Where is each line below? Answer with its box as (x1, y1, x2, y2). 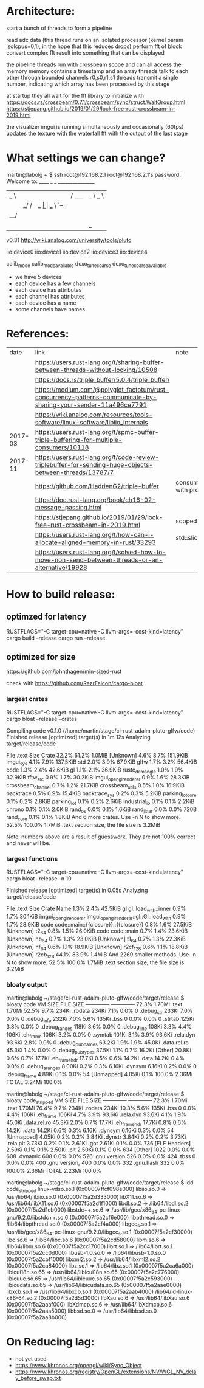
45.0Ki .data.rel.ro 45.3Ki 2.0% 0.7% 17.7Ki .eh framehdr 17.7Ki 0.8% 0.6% (6, 1119, 186, 1128)
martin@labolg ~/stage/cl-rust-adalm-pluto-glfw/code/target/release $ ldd (6, 1178, 194, 1186)
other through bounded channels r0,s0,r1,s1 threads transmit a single (6, 74, 178, 81)
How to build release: (6, 587, 115, 601)
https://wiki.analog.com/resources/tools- (35, 410, 153, 419)
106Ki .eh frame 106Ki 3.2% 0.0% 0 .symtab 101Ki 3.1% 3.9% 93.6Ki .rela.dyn (6, 1031, 195, 1040)
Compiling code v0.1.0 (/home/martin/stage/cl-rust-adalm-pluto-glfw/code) (6, 727, 195, 734)
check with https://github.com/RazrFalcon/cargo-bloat (6, 680, 143, 687)
